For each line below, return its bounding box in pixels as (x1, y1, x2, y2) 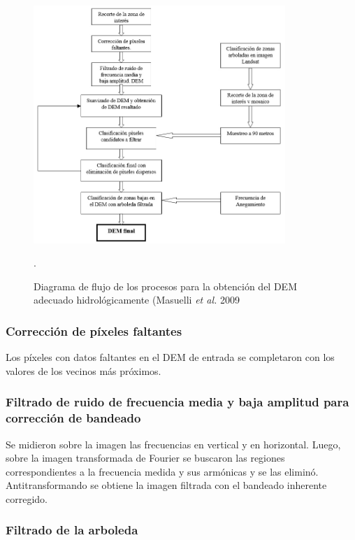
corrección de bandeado (6, 409, 141, 427)
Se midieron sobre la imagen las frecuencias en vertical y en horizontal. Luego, (6, 436, 341, 451)
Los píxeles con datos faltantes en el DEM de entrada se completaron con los (6, 350, 335, 364)
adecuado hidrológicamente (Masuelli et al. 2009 (34, 292, 240, 307)
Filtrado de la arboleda (6, 521, 138, 539)
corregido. (6, 491, 48, 506)
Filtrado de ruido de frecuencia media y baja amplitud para (6, 393, 349, 411)
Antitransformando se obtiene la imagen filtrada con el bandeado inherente (6, 478, 327, 492)
